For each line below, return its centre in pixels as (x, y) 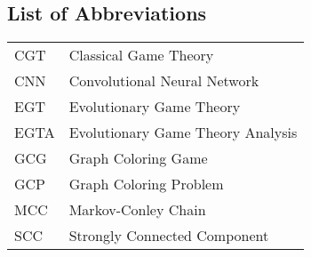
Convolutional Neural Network (164, 81)
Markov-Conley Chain (137, 210)
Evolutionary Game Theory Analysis (183, 133)
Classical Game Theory (141, 55)
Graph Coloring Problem (146, 184)
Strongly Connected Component (169, 236)
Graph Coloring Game (138, 158)
